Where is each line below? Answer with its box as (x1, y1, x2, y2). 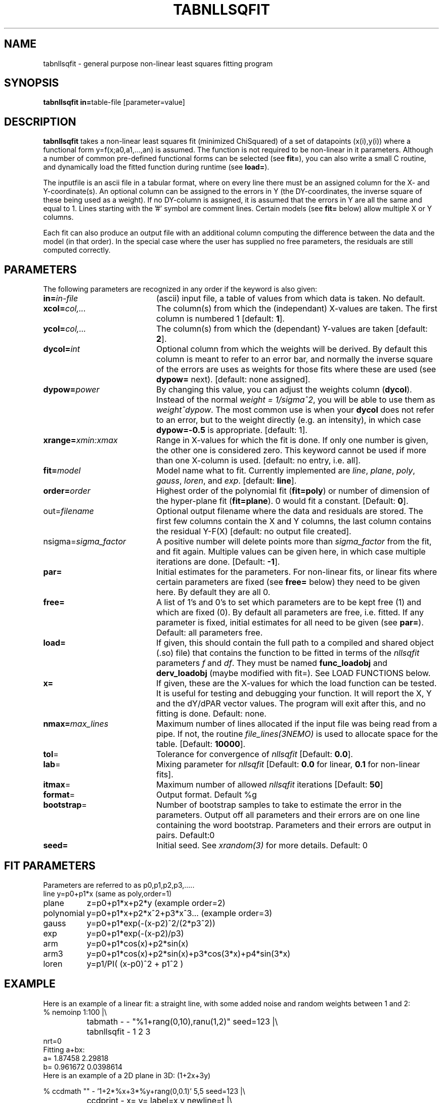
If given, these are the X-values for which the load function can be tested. (156, 678, 437, 689)
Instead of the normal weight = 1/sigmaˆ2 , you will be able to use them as (156, 395, 435, 405)
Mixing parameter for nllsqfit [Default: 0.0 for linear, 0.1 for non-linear (156, 759, 420, 770)
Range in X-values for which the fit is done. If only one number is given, (156, 435, 428, 446)
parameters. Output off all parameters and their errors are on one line (156, 810, 420, 820)
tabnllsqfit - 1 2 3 (86, 1026, 151, 1037)
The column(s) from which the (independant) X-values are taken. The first (156, 303, 437, 314)
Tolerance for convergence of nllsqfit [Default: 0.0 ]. (156, 749, 353, 760)
